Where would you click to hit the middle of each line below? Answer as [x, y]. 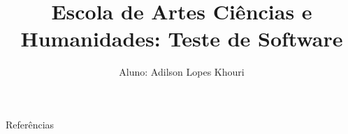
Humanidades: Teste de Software [182, 39]
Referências [30, 124]
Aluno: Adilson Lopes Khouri [182, 72]
